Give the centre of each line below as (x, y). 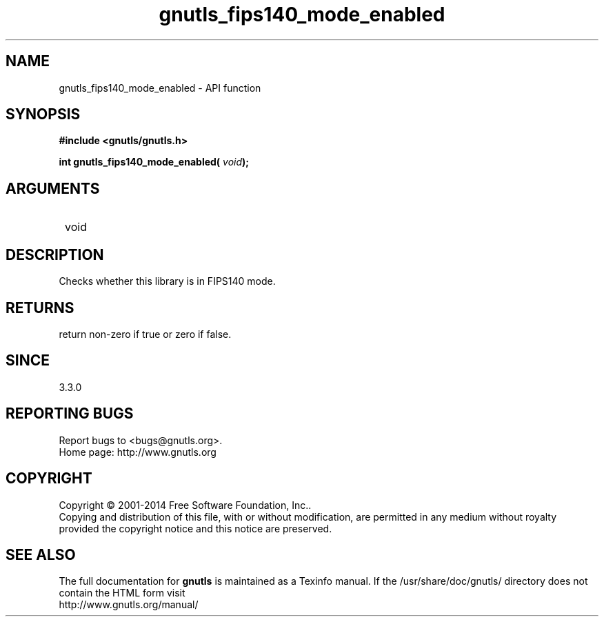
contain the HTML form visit (122, 593)
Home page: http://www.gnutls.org (138, 452)
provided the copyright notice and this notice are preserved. (195, 528)
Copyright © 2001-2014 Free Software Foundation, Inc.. (185, 505)
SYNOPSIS (43, 114)
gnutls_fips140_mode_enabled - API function (160, 88)
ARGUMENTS (53, 188)
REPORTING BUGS (70, 414)
